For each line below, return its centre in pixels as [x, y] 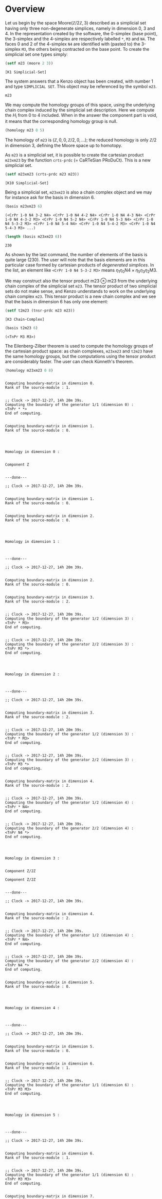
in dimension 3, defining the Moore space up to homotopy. [64, 146]
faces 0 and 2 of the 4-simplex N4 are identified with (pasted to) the [73, 44]
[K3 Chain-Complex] [25, 319]
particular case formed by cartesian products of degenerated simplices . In [80, 265]
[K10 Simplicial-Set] [27, 183]
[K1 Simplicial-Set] [26, 72]
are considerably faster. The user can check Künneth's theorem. [70, 361]
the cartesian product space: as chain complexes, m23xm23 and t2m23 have [79, 351]
